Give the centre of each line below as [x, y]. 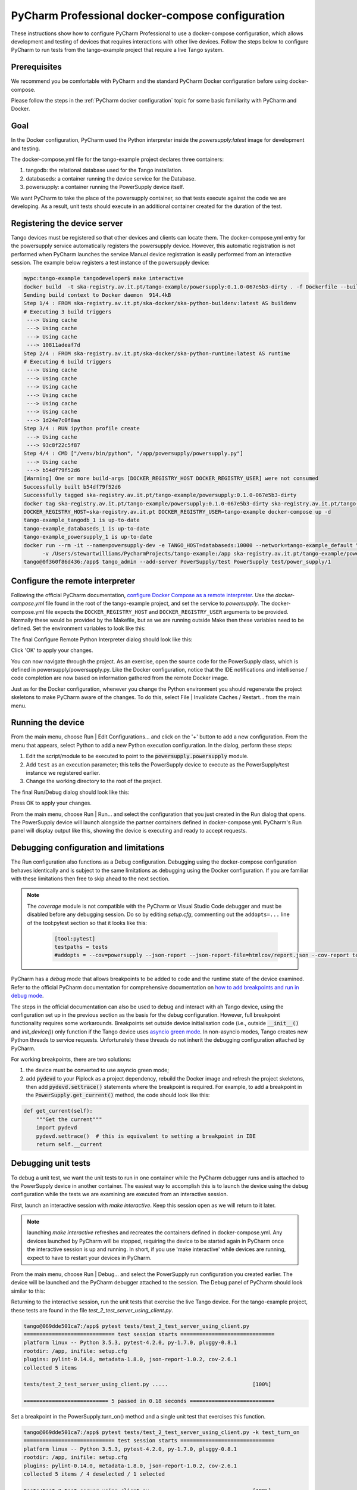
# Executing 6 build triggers [68, 362]
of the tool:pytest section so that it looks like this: [87, 923]
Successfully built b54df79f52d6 [72, 487]
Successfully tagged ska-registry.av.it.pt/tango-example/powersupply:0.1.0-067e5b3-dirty [160, 495]
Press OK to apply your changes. [51, 803]
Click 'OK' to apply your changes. [52, 650]
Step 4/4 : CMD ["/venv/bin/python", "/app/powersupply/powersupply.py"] [133, 454]
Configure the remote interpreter [73, 581]
